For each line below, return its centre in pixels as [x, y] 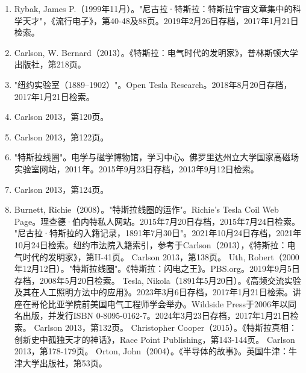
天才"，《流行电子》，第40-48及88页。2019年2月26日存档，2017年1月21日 [161, 20]
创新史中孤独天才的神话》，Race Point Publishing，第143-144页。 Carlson [155, 339]
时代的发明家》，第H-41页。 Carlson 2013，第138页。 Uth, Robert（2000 [161, 256]
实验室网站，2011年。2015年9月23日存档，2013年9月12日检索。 [136, 168]
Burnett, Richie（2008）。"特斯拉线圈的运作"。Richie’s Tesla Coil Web [146, 209]
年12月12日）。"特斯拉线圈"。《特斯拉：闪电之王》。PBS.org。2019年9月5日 [157, 268]
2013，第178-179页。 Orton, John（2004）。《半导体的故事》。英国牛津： [151, 351]
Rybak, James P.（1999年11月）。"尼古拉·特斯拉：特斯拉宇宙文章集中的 [153, 8]
